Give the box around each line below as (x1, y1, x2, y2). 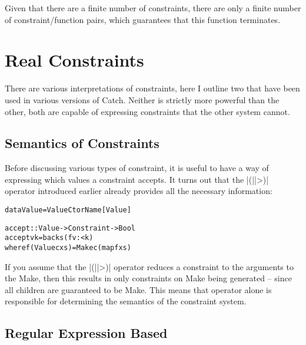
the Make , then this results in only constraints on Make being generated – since (5, 272, 292, 284)
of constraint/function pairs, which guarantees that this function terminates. (5, 13, 281, 25)
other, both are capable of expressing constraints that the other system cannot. (5, 105, 290, 117)
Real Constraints (5, 48, 144, 72)
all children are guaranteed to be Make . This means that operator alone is (5, 283, 272, 295)
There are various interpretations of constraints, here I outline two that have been (5, 82, 300, 94)
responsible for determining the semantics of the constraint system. (5, 295, 247, 307)
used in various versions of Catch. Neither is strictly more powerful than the (5, 93, 280, 106)
